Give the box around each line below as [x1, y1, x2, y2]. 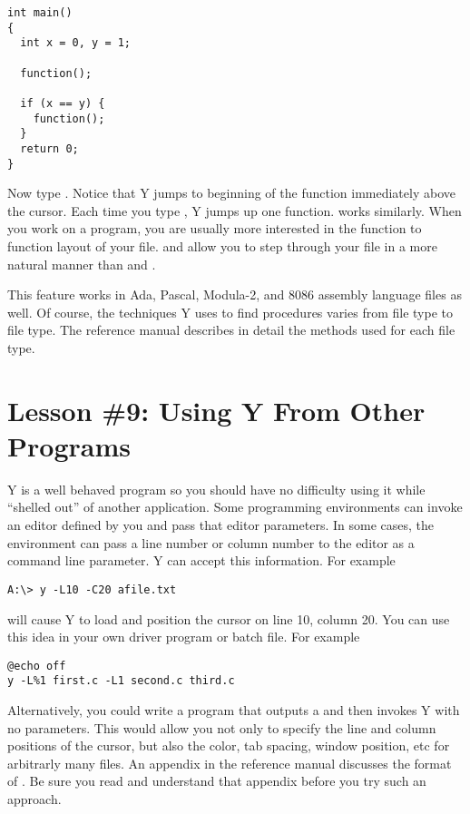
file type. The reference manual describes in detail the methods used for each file [7, 320, 455, 339]
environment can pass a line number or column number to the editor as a [7, 533, 415, 552]
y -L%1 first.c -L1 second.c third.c [7, 674, 235, 688]
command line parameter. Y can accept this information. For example [7, 551, 396, 570]
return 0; [20, 142, 79, 155]
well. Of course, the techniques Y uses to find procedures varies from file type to [7, 302, 454, 321]
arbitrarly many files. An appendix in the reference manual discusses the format [7, 753, 452, 772]
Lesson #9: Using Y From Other [7, 391, 426, 428]
